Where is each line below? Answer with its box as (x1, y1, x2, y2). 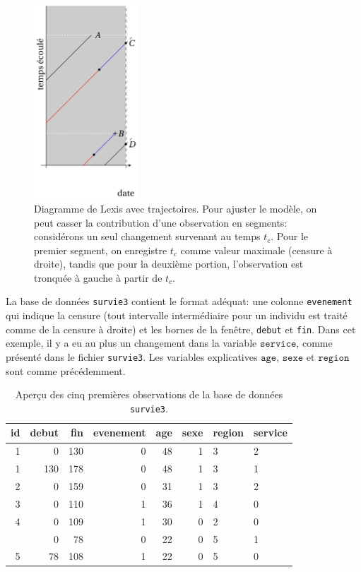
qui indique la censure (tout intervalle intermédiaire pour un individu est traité (6, 308, 348, 323)
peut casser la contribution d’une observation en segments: (34, 215, 288, 230)
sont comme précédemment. (6, 363, 126, 378)
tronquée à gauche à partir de (34, 270, 162, 285)
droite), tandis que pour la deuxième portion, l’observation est (34, 256, 304, 271)
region (213, 425, 244, 440)
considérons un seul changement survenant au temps (34, 229, 261, 244)
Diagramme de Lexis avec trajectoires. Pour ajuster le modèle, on (34, 201, 317, 215)
